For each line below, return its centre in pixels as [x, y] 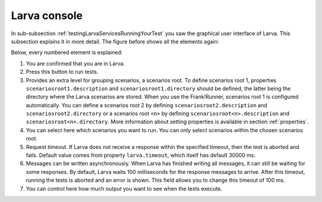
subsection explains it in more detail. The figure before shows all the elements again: [115, 41]
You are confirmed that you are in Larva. [75, 63]
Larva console [47, 15]
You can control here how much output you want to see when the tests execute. [124, 188]
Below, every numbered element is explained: [67, 52]
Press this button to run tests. [62, 72]
